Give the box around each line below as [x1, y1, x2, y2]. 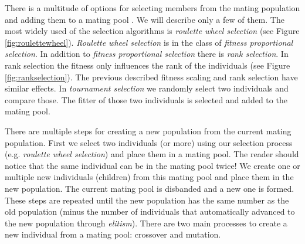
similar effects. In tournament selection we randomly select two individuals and [5, 82, 289, 94]
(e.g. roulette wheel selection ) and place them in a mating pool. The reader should [5, 148, 299, 160]
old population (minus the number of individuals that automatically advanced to [5, 205, 295, 218]
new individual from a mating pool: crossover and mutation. [5, 228, 221, 240]
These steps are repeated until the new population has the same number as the [5, 194, 289, 206]
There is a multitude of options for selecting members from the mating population [5, 2, 300, 13]
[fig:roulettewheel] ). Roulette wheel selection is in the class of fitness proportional [5, 36, 293, 48]
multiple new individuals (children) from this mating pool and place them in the [5, 171, 294, 183]
